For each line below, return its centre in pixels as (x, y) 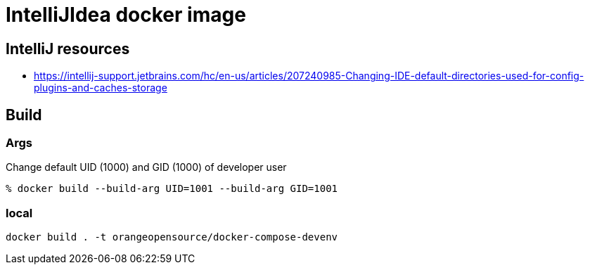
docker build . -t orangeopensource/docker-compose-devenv (172, 237)
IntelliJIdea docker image (126, 15)
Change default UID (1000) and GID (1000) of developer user (146, 167)
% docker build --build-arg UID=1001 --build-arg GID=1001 (172, 189)
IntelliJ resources (68, 49)
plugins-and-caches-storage (101, 88)
